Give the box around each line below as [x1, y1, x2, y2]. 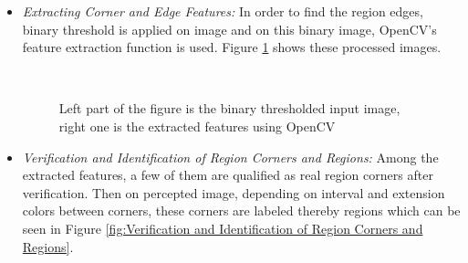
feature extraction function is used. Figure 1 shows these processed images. [22, 37, 442, 57]
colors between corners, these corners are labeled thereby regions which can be [22, 201, 461, 220]
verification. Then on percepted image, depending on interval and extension [22, 183, 445, 202]
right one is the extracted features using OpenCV [58, 116, 336, 135]
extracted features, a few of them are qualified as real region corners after [22, 165, 433, 184]
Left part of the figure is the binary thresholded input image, [58, 99, 400, 118]
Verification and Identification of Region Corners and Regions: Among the [22, 147, 439, 166]
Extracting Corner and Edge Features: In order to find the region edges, [22, 2, 423, 20]
